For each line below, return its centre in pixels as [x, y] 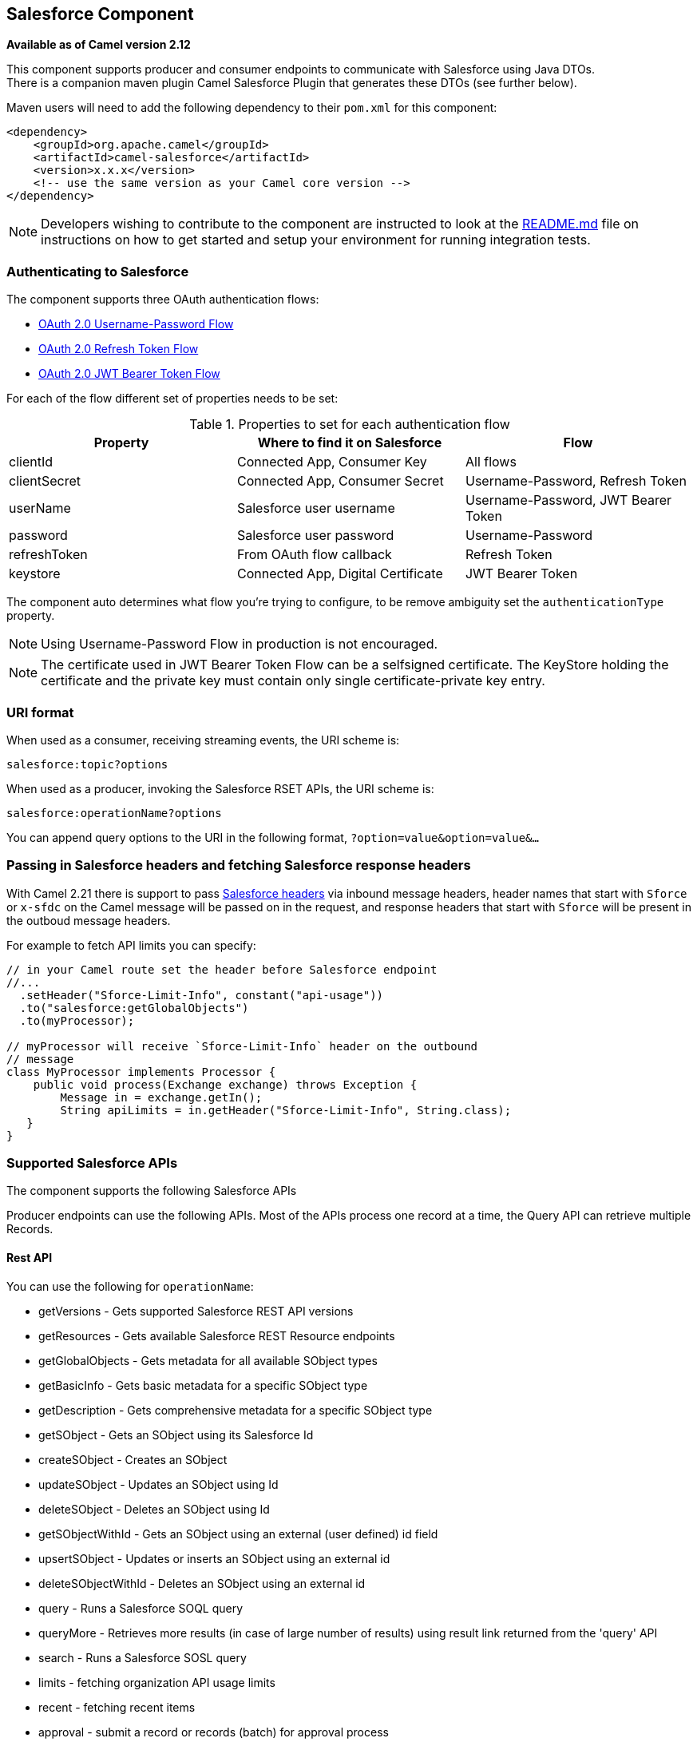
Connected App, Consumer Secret [340, 481]
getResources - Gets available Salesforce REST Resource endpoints [217, 1335]
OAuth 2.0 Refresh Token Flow [119, 349]
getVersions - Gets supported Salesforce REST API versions [196, 1311]
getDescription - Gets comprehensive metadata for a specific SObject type [236, 1410]
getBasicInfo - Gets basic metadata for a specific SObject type [203, 1385]
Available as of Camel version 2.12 [99, 45]
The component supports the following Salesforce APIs [152, 1191]
